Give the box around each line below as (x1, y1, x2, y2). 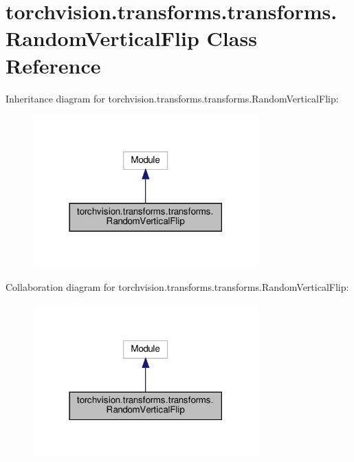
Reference (5, 51, 101, 79)
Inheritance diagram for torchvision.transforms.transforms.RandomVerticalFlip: (5, 91, 339, 105)
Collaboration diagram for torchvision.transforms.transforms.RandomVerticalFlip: (5, 280, 349, 294)
